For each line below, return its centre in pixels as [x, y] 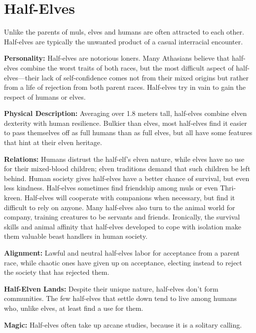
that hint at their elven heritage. [53, 142]
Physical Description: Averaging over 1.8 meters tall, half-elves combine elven [126, 113]
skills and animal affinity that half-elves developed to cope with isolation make [123, 226]
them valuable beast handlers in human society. [76, 236]
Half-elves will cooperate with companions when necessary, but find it [130, 198]
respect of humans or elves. [45, 96]
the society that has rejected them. [57, 272]
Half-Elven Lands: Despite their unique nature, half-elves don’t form [111, 288]
